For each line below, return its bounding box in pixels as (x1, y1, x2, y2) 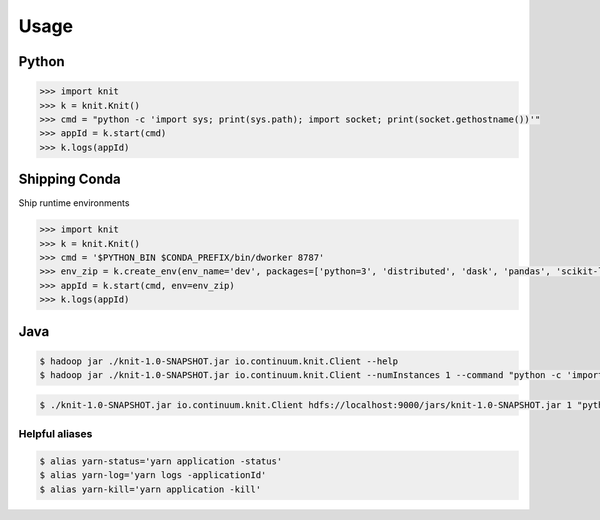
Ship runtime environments (18, 197, 130, 209)
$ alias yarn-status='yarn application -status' (39, 455, 283, 467)
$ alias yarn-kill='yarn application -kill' (39, 483, 262, 495)
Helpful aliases (18, 427, 93, 441)
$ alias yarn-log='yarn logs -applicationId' (39, 470, 267, 481)
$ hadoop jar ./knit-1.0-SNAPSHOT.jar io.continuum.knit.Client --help (39, 355, 399, 367)
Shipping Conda (18, 171, 121, 188)
